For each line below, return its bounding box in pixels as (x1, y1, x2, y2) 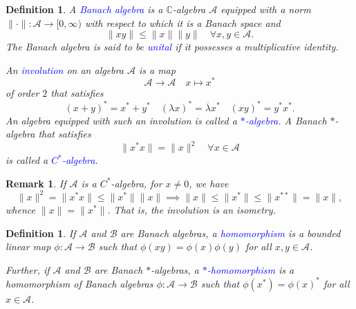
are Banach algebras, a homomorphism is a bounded (120, 225, 341, 240)
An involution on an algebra (6, 62, 124, 77)
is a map (138, 62, 176, 77)
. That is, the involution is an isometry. (107, 202, 276, 216)
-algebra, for (111, 176, 162, 190)
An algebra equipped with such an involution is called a (6, 113, 237, 127)
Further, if (6, 262, 50, 277)
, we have (189, 176, 229, 190)
